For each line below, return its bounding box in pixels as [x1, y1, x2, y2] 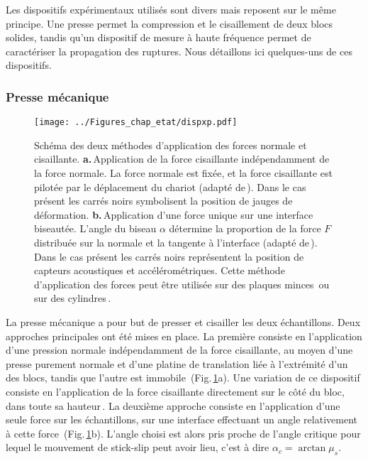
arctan [298, 443, 326, 454]
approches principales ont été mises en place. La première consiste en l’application [6, 328, 362, 343]
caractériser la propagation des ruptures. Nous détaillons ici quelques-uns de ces [6, 43, 352, 58]
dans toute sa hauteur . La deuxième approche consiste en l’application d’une [6, 398, 340, 413]
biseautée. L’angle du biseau [34, 221, 157, 236]
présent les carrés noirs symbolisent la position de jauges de [34, 193, 293, 208]
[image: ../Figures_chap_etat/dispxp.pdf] [34, 117, 238, 128]
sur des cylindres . [34, 291, 111, 305]
